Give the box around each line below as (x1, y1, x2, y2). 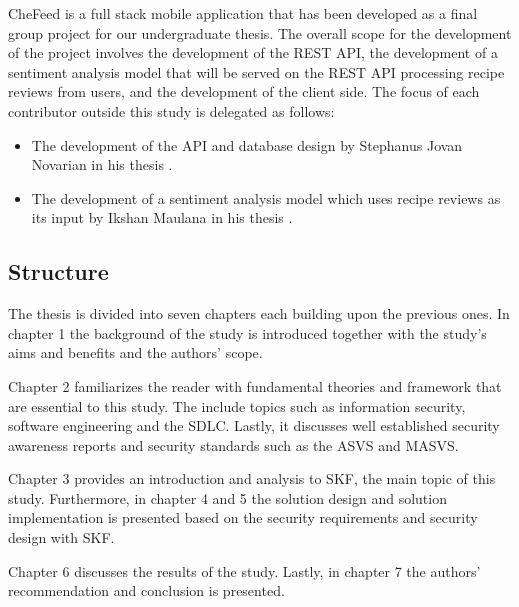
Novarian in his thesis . (31, 154, 173, 175)
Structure (8, 256, 109, 287)
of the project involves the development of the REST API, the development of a (8, 42, 498, 63)
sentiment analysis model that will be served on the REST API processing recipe (8, 61, 505, 82)
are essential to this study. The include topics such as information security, (8, 395, 466, 416)
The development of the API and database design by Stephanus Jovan (31, 134, 463, 155)
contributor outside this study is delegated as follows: (8, 100, 335, 121)
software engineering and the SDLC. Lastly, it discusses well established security (8, 415, 500, 436)
